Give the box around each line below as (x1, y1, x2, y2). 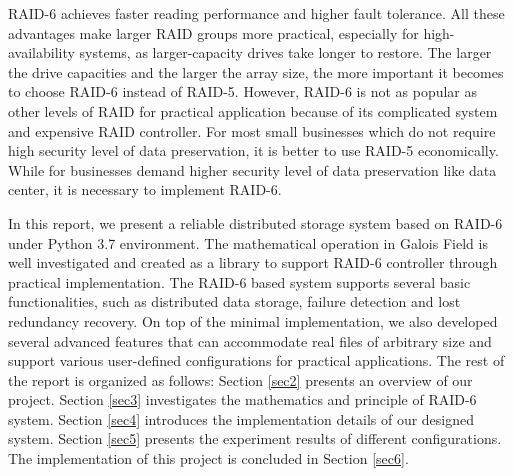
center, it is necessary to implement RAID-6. (8, 179, 282, 200)
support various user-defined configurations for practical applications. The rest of (8, 350, 505, 371)
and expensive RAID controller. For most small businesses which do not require (8, 120, 496, 141)
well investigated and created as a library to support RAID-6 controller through (8, 252, 498, 273)
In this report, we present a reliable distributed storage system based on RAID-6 (8, 212, 503, 233)
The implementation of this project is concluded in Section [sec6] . (8, 448, 409, 469)
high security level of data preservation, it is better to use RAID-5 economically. (8, 140, 499, 161)
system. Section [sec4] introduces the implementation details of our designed (8, 408, 475, 429)
